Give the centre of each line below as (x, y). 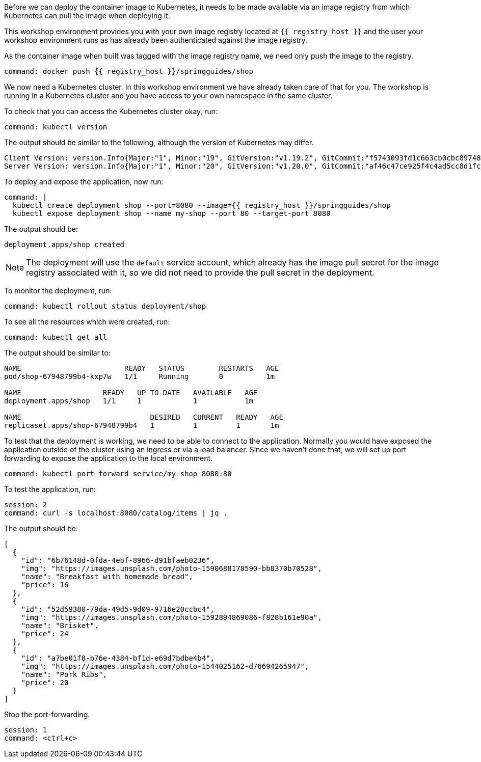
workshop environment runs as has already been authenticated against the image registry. (156, 40)
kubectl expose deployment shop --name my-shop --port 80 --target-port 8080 (171, 213)
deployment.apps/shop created (64, 244)
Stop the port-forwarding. (47, 714)
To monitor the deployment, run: (58, 291)
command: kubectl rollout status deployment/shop (105, 306)
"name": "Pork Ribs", (64, 674)
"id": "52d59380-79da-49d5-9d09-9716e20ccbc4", (118, 609)
